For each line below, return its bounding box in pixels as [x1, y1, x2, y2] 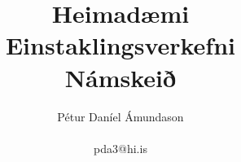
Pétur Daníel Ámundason [57, 107, 184, 125]
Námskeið [64, 60, 177, 94]
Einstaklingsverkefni [5, 28, 236, 62]
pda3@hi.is [94, 139, 147, 156]
